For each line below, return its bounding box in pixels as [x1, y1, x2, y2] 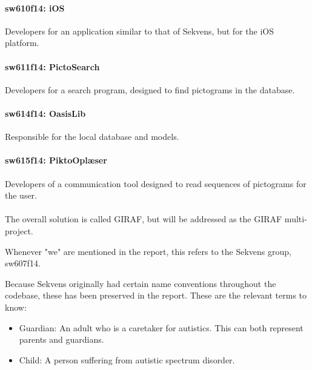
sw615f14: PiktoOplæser [5, 154, 107, 167]
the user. [5, 189, 38, 202]
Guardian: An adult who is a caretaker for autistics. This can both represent [19, 321, 304, 334]
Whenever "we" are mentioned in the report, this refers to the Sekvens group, [5, 245, 291, 257]
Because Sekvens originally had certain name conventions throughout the [5, 277, 276, 289]
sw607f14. [5, 257, 41, 269]
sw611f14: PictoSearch [5, 60, 100, 73]
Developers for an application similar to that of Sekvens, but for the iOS [5, 24, 274, 37]
